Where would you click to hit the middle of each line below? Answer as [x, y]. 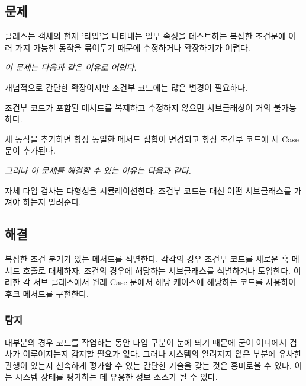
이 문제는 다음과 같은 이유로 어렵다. [71, 67]
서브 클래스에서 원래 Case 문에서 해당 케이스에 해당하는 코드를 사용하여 [165, 282]
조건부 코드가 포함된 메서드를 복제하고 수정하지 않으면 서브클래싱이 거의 [138, 107]
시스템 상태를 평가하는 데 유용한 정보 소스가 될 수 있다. [116, 377]
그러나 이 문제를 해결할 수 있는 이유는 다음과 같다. [98, 170]
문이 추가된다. [30, 150]
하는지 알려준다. [52, 202]
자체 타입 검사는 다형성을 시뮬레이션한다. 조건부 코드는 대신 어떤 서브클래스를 [148, 190]
